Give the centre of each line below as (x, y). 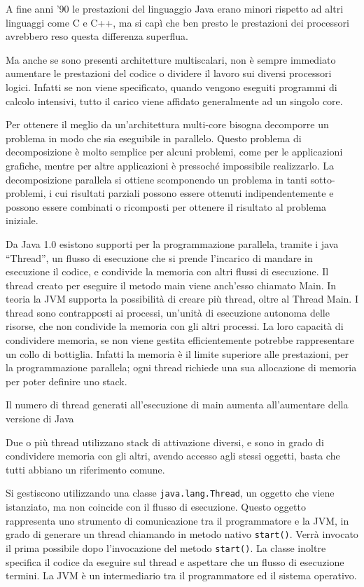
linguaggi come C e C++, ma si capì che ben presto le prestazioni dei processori (177, 22)
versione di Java (40, 419)
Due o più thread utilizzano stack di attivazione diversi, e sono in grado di (165, 442)
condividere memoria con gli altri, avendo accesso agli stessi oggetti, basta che (173, 456)
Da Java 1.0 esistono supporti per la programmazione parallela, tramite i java (172, 243)
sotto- (323, 179)
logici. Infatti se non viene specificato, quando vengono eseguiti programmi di (171, 87)
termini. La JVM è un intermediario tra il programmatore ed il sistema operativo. (181, 575)
